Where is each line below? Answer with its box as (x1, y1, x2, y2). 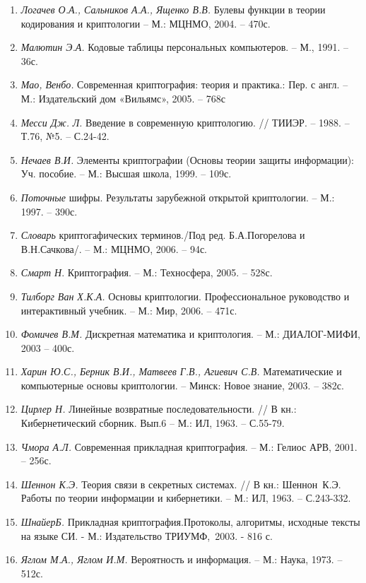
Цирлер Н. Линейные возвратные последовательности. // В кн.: (20, 401, 297, 416)
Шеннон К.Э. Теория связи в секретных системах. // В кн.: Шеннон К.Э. (20, 476, 341, 491)
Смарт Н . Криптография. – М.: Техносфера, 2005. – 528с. (20, 265, 273, 280)
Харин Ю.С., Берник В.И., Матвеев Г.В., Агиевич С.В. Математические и (20, 364, 342, 379)
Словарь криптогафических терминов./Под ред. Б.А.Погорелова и (20, 228, 305, 242)
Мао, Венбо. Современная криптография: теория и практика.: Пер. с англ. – (20, 77, 348, 92)
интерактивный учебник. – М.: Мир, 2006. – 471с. (20, 302, 237, 317)
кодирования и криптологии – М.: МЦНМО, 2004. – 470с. (20, 16, 271, 30)
